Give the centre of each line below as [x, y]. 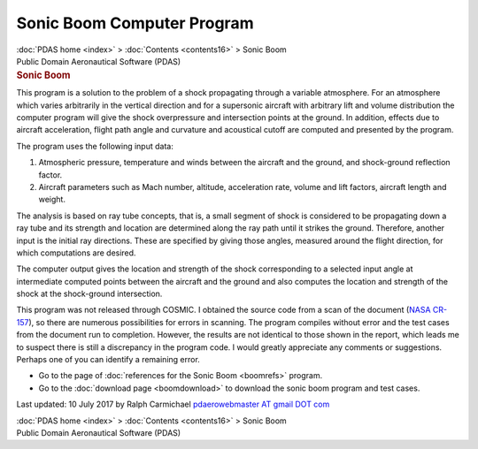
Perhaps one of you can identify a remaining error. [108, 360]
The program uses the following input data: [95, 146]
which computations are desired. [76, 253]
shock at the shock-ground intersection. [89, 294]
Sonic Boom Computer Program [135, 23]
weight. [52, 200]
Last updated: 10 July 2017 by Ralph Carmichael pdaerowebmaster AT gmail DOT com [173, 404]
